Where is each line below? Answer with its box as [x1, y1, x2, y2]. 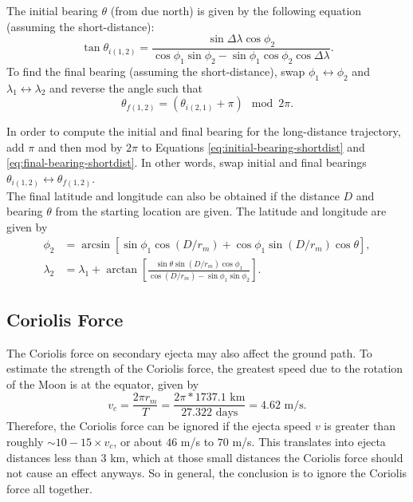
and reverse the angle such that [49, 79, 203, 96]
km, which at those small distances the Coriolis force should [110, 449, 403, 465]
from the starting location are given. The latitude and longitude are [55, 203, 387, 219]
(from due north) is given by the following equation [110, 2, 362, 18]
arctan [106, 264, 138, 276]
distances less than [6, 449, 97, 465]
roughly [6, 433, 44, 449]
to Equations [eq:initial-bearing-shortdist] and [141, 138, 365, 155]
